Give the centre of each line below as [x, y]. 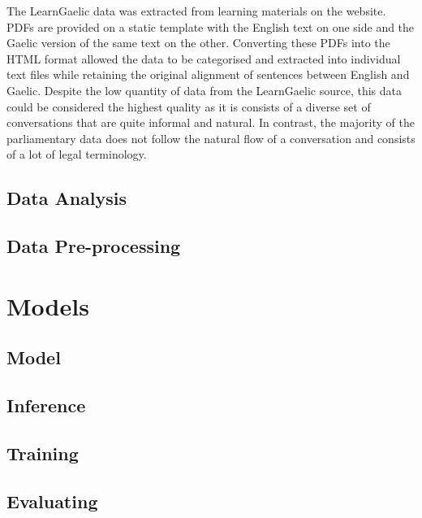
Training [43, 453]
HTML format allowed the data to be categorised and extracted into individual [204, 58]
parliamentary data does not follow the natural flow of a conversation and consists [211, 138]
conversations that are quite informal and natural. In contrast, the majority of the [211, 122]
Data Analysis [67, 198]
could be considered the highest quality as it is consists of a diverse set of [189, 106]
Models [48, 305]
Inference [46, 405]
